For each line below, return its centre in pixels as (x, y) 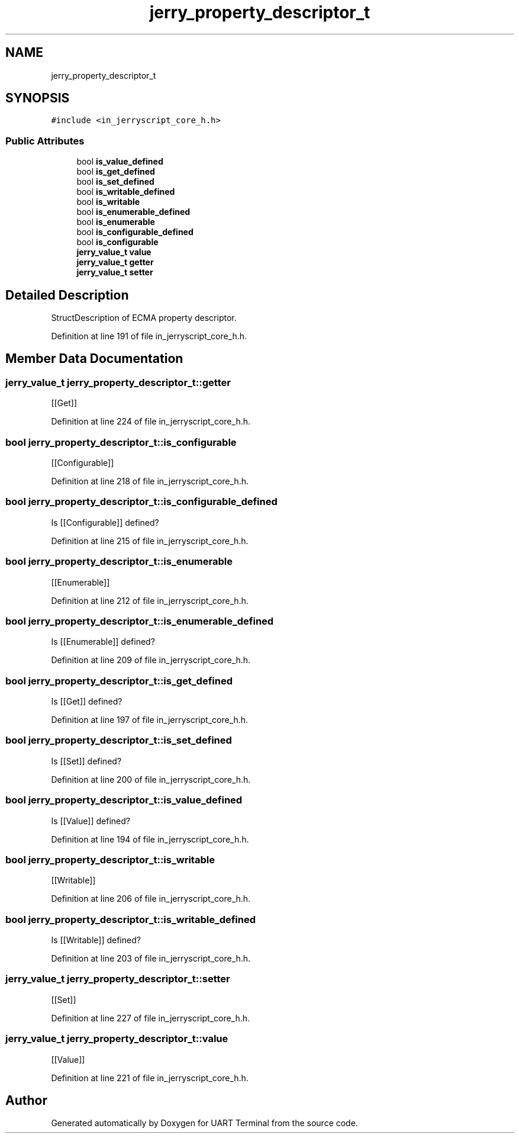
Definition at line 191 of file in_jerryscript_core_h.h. (149, 336)
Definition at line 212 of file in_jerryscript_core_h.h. (150, 600)
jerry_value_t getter (115, 262)
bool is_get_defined (116, 172)
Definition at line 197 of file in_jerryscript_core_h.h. (150, 720)
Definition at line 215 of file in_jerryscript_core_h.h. (150, 541)
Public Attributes (45, 141)
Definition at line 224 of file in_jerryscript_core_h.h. (151, 422)
